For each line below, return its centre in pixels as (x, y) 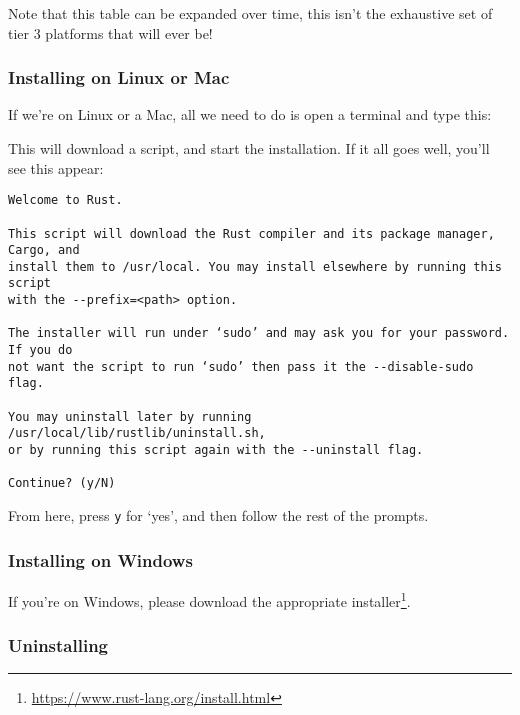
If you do (40, 350)
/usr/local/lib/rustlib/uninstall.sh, (137, 433)
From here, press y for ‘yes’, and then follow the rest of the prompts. (218, 515)
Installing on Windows (100, 559)
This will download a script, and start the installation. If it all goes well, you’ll (249, 148)
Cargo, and (44, 250)
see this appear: (56, 167)
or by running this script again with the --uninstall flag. (216, 450)
